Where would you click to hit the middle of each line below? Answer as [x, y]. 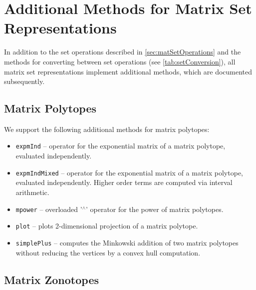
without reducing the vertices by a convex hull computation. [108, 252]
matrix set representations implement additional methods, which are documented [128, 71]
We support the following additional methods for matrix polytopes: [107, 129]
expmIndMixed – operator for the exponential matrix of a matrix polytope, [129, 172]
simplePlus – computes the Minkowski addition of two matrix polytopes [127, 242]
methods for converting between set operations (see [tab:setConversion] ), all [120, 61]
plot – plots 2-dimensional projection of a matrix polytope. [107, 226]
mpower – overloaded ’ [49, 209]
